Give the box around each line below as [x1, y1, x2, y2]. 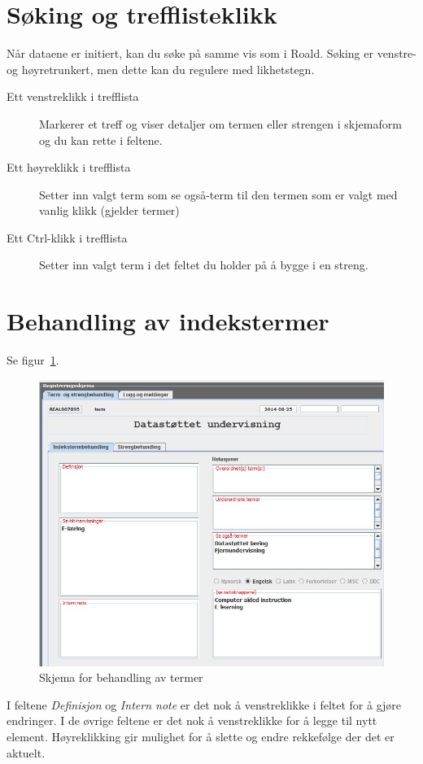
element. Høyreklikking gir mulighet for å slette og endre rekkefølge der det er [7, 727, 395, 744]
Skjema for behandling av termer [39, 669, 203, 686]
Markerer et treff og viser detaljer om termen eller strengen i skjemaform [39, 115, 402, 132]
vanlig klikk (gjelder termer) [39, 202, 180, 219]
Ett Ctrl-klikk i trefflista [7, 229, 128, 246]
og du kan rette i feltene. [39, 131, 163, 148]
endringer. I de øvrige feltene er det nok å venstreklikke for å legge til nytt [7, 712, 377, 729]
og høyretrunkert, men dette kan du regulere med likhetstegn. [7, 60, 315, 77]
